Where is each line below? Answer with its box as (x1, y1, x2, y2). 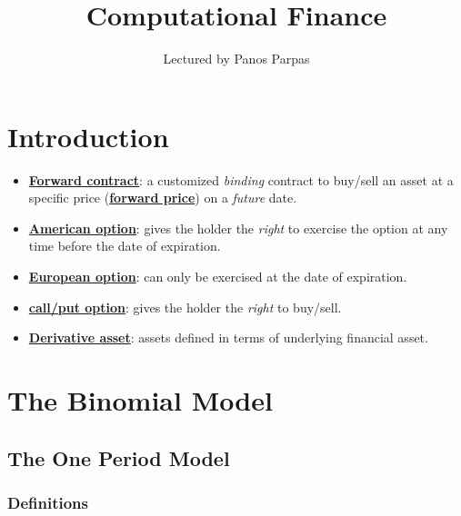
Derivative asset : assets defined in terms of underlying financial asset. (28, 328, 428, 347)
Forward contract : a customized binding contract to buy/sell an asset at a (28, 170, 454, 189)
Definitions (7, 491, 88, 513)
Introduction (7, 117, 169, 154)
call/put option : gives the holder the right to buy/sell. (28, 297, 342, 316)
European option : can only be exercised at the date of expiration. (28, 267, 407, 286)
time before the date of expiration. (28, 236, 221, 255)
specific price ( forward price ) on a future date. (28, 188, 297, 207)
